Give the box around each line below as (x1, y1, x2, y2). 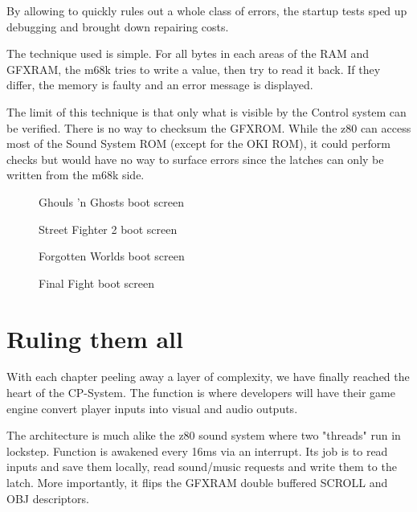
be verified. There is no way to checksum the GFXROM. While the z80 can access (6, 119, 411, 136)
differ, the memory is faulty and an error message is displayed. (6, 76, 313, 93)
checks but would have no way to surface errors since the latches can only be (6, 150, 384, 167)
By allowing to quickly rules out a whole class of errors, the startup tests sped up (6, 2, 407, 18)
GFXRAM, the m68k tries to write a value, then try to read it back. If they (6, 60, 381, 77)
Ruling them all (6, 322, 183, 354)
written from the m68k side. (6, 166, 145, 183)
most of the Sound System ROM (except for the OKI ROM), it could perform (6, 135, 390, 152)
